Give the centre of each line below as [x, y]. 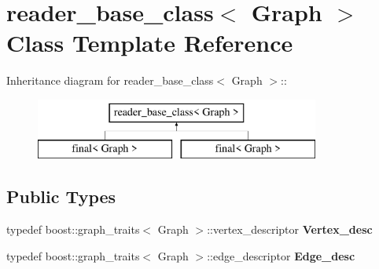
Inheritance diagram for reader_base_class [110, 80]
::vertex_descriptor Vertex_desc [290, 229]
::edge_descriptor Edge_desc [281, 255]
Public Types [61, 196]
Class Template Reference [150, 43]
